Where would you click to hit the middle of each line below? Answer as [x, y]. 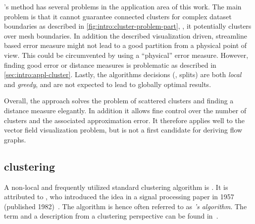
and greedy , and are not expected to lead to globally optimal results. [108, 84]
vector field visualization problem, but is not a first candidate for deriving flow [123, 130]
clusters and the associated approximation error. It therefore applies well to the [124, 120]
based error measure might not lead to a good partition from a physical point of [126, 45]
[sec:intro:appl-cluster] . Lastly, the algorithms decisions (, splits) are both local [123, 74]
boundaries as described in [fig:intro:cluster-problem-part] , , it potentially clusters [128, 26]
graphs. [15, 139]
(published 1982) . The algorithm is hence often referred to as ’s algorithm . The [126, 206]
